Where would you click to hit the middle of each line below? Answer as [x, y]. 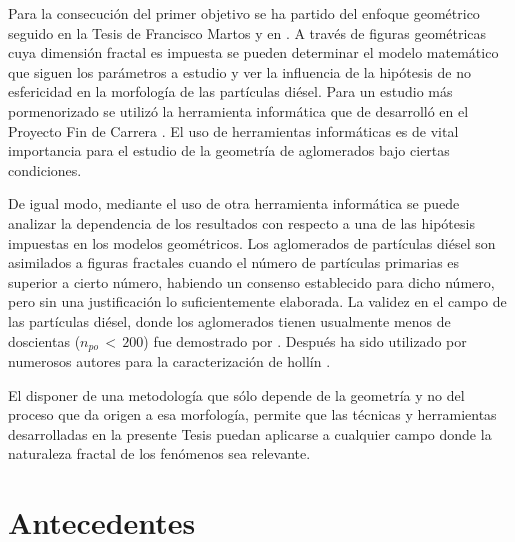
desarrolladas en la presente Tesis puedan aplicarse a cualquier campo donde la [250, 433]
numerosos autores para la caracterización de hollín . [169, 360]
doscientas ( [44, 340]
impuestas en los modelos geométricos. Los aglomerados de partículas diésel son [252, 242]
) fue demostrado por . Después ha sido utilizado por [305, 340]
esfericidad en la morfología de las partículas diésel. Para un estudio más [230, 91]
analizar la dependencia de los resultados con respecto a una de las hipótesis [241, 222]
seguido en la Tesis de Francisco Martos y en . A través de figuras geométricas [247, 32]
